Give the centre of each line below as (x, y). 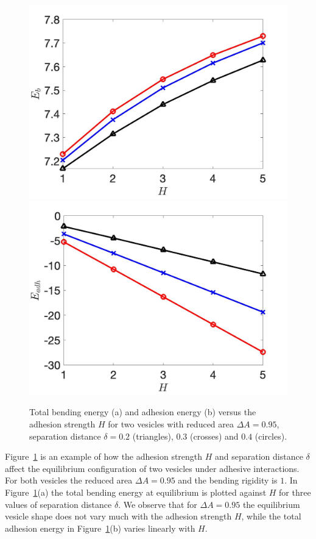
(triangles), (153, 436)
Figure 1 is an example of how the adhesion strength (104, 456)
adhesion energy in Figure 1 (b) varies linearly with (100, 528)
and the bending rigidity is (228, 480)
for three (295, 492)
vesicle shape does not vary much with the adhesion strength (118, 516)
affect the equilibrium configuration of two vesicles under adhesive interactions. (152, 468)
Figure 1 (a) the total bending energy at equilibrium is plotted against (136, 492)
